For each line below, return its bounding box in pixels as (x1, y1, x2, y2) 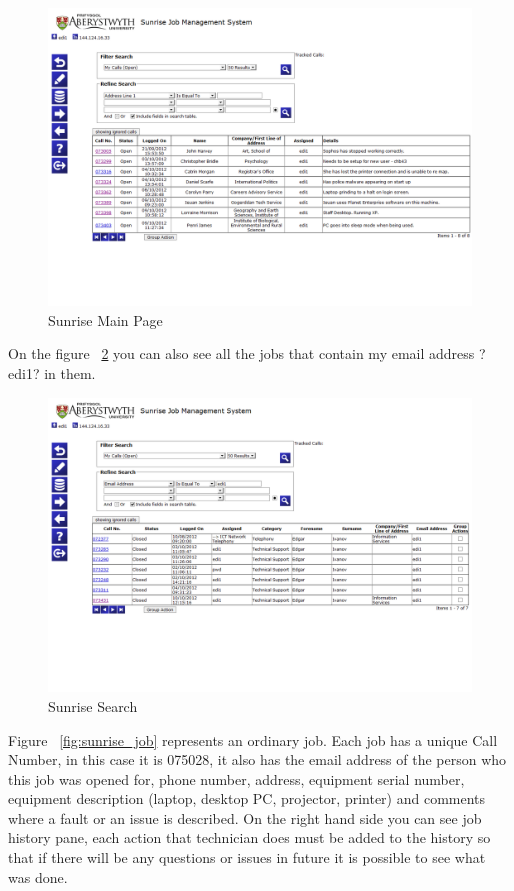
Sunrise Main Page (48, 309, 163, 330)
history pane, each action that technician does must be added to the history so (8, 827, 491, 848)
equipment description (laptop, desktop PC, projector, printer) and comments (8, 788, 486, 809)
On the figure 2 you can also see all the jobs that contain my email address (8, 343, 475, 364)
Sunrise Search (48, 695, 138, 716)
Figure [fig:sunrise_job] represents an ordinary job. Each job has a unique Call (8, 729, 498, 750)
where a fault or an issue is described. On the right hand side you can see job (8, 807, 482, 828)
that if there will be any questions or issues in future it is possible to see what (8, 847, 486, 868)
